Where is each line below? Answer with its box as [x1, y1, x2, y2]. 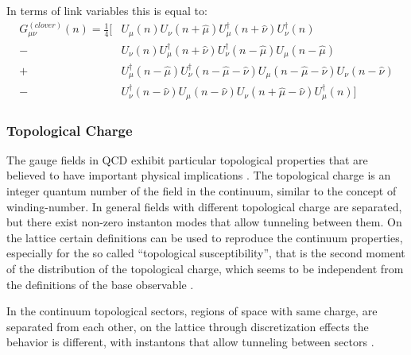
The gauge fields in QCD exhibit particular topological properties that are [6, 151, 368, 168]
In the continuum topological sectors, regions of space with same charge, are [6, 303, 378, 319]
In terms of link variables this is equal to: [6, 2, 207, 18]
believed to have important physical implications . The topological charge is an [6, 167, 391, 183]
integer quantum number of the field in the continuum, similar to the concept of [6, 183, 397, 199]
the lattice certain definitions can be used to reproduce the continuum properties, [6, 229, 403, 245]
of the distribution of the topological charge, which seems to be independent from [6, 260, 404, 277]
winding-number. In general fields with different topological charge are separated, [6, 198, 402, 214]
